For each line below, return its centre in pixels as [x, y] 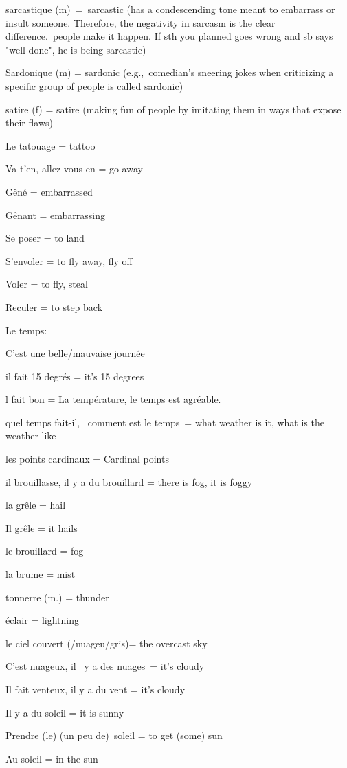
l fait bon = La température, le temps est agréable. [113, 399]
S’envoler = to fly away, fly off [69, 260]
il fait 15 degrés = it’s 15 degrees [75, 376]
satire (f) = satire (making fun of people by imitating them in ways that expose [173, 109]
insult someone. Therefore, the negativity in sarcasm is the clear [141, 22]
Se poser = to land [45, 238]
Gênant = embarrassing [55, 214]
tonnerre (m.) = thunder [57, 597]
